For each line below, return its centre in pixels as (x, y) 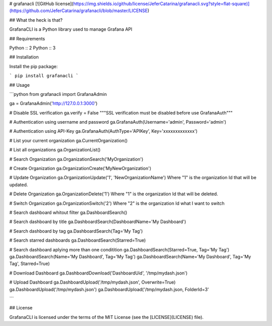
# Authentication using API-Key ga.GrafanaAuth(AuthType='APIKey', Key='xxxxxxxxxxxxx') (104, 131)
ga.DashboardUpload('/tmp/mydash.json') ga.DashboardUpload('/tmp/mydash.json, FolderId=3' (109, 289)
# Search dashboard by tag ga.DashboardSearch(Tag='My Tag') (76, 231)
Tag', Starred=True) (29, 264)
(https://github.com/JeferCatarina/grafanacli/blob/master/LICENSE (79, 11)
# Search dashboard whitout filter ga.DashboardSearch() (68, 212)
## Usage (20, 85)
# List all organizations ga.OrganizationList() (55, 150)
